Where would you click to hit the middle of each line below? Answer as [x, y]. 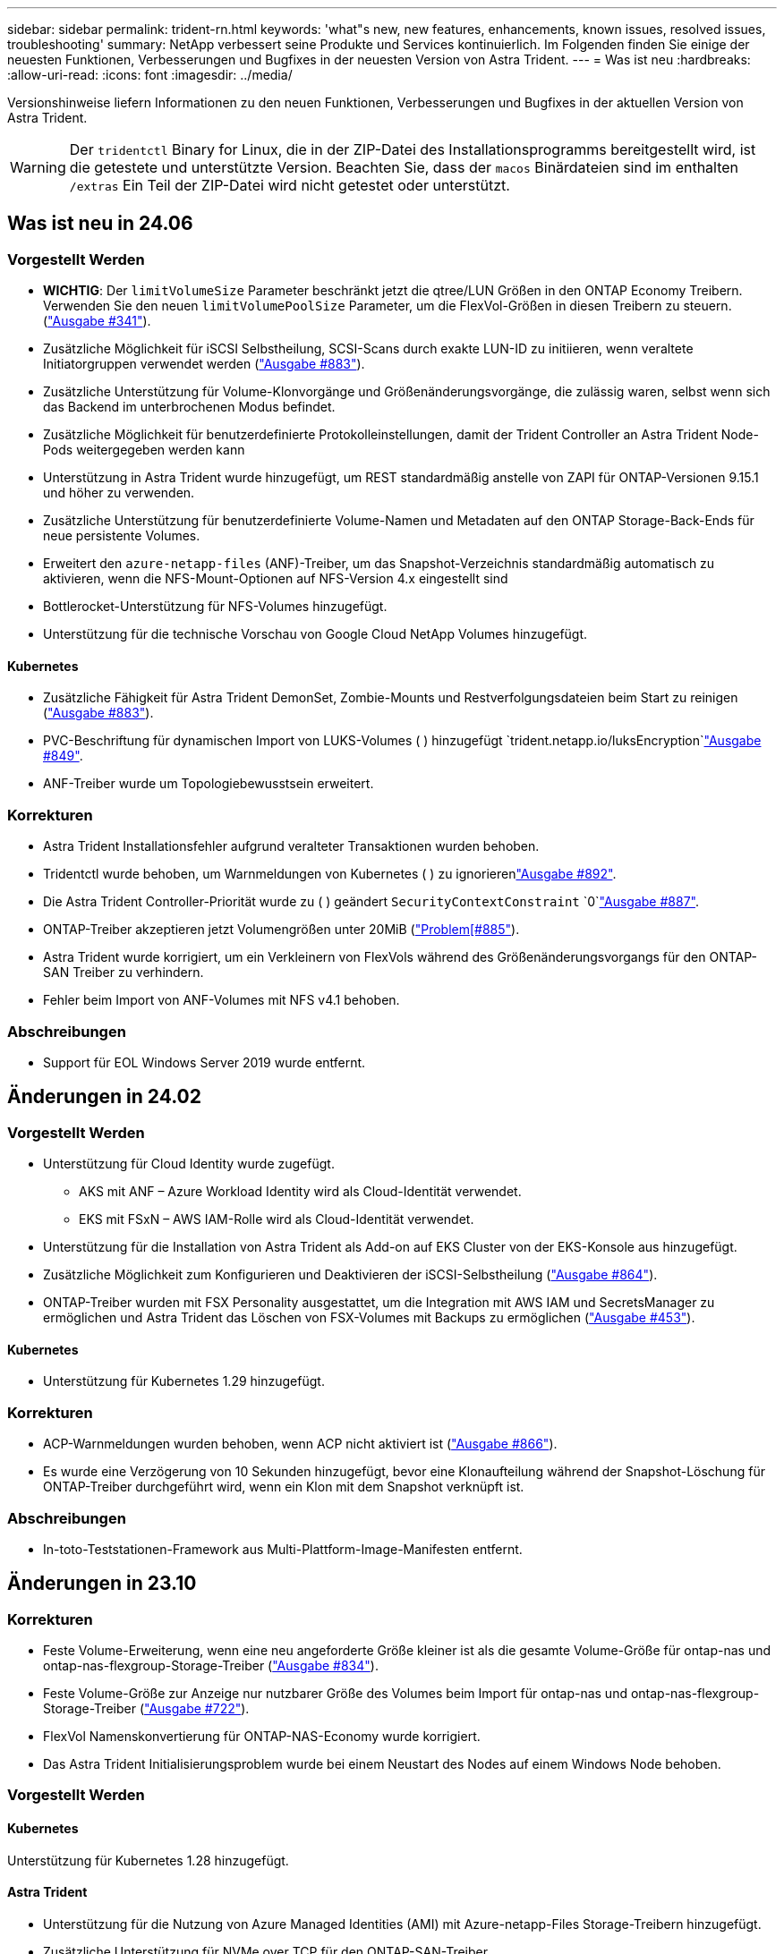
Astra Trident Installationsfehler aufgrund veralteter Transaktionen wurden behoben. [291, 846]
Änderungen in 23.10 [102, 1584]
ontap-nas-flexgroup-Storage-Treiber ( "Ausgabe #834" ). [211, 1666]
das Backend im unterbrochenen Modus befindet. [189, 407]
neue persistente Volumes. [122, 536]
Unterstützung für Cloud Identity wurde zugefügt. [189, 1164]
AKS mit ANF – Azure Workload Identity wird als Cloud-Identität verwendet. [300, 1192]
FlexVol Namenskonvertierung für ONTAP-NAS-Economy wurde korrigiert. [262, 1737]
